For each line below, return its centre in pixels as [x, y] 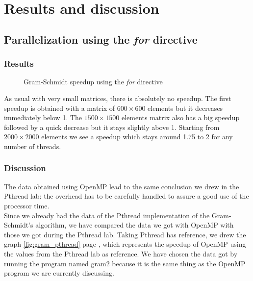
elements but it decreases [185, 108]
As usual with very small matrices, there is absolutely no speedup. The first [118, 98]
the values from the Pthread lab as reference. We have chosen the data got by [121, 253]
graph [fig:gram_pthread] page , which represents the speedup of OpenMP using [125, 244]
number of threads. [33, 146]
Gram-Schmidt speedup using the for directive [93, 82]
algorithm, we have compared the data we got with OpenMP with [135, 225]
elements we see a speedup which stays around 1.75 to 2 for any [137, 137]
